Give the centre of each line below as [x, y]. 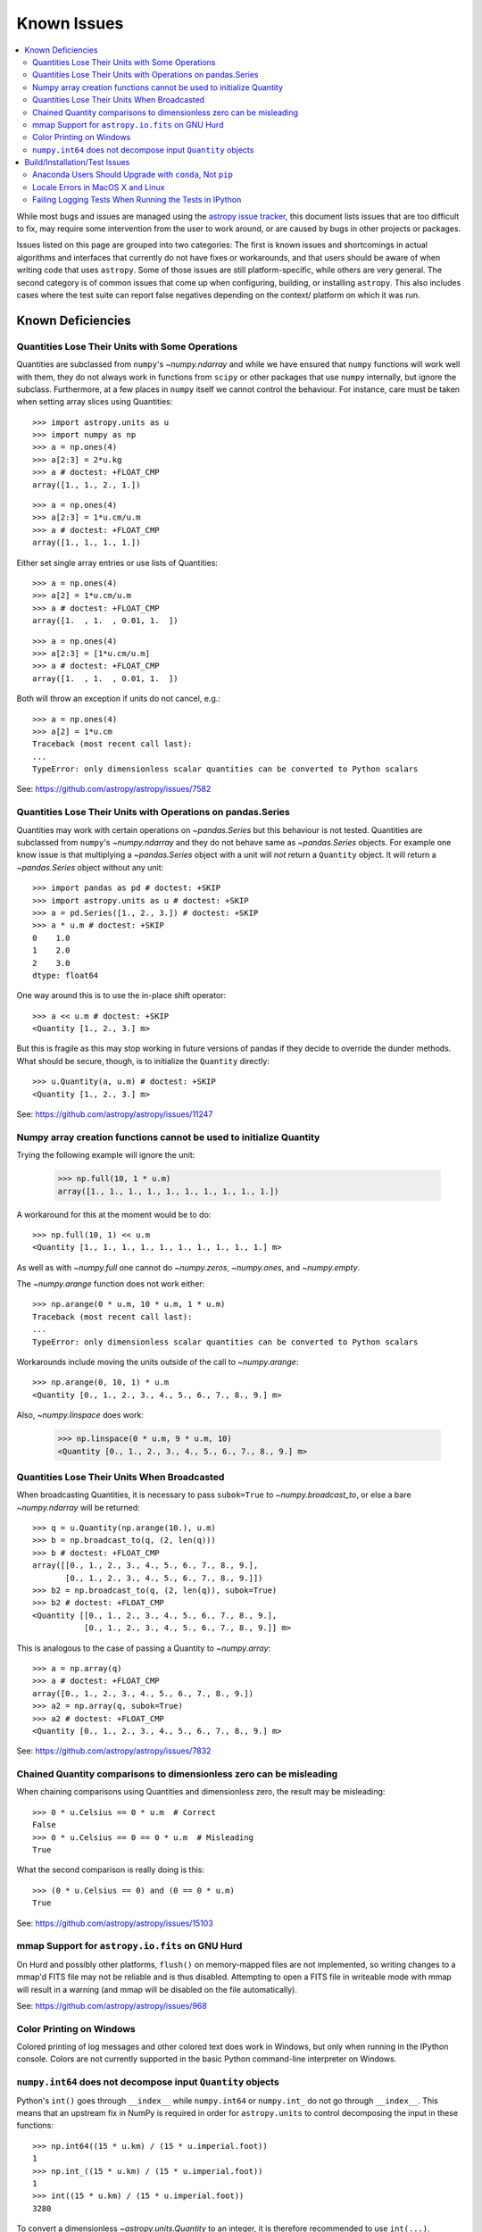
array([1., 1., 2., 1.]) [87, 485]
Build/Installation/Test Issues [77, 162]
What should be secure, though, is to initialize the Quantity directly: [143, 1061]
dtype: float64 [66, 975]
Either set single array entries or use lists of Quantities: [117, 562]
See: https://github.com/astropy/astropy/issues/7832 [114, 1751]
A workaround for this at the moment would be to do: [114, 1214]
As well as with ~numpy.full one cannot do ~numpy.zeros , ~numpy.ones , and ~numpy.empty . [188, 1267]
